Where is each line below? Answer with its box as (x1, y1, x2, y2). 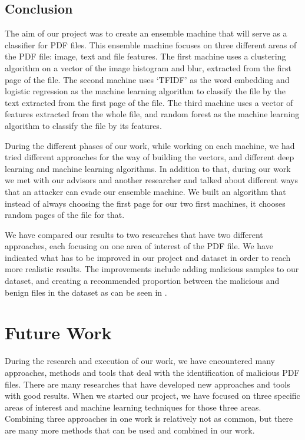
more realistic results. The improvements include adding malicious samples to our (5, 263, 299, 275)
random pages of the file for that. (5, 209, 125, 221)
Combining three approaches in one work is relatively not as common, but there (5, 412, 293, 425)
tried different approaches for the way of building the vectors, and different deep (5, 151, 294, 163)
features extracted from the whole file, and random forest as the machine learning (5, 108, 300, 120)
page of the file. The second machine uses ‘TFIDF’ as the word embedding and (5, 73, 290, 85)
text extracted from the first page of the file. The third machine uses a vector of (5, 96, 293, 108)
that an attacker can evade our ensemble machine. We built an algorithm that (5, 185, 286, 197)
